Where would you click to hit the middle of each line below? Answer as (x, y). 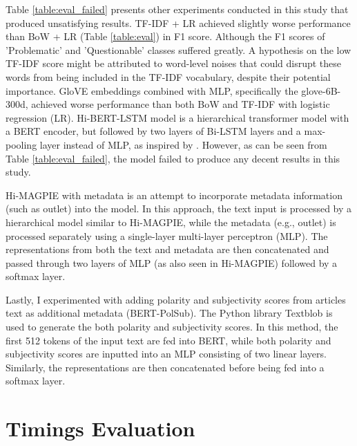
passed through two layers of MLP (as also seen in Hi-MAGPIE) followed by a (172, 262)
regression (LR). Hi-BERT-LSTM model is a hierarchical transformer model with (177, 117)
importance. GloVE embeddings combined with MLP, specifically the (152, 90)
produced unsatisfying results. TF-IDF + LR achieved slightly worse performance (178, 22)
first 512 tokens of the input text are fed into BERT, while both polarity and (168, 340)
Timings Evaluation (100, 428)
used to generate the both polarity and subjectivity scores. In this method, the (172, 327)
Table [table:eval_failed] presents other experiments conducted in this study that (177, 9)
